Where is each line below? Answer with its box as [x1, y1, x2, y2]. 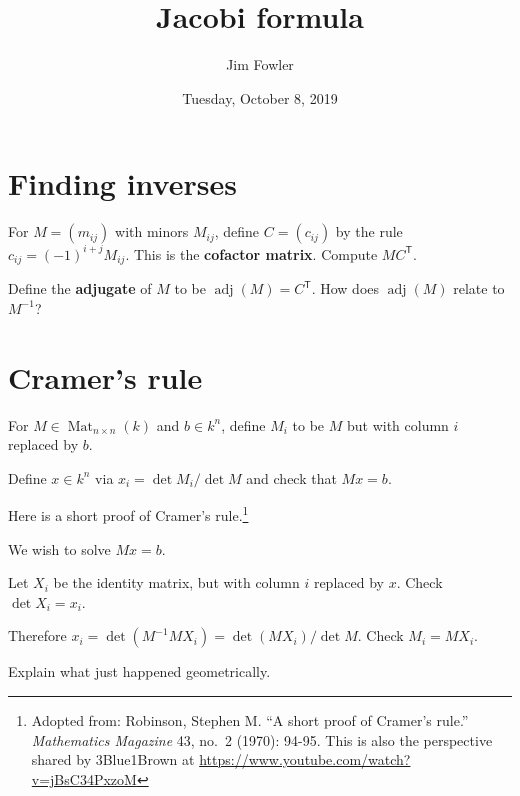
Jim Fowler [226, 54, 294, 75]
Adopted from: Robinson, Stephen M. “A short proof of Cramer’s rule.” [31, 709, 469, 730]
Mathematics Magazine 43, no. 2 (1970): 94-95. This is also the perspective [31, 729, 493, 750]
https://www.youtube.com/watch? [199, 749, 411, 770]
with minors [115, 221, 189, 242]
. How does [311, 278, 380, 299]
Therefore [8, 625, 67, 646]
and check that [246, 467, 337, 488]
